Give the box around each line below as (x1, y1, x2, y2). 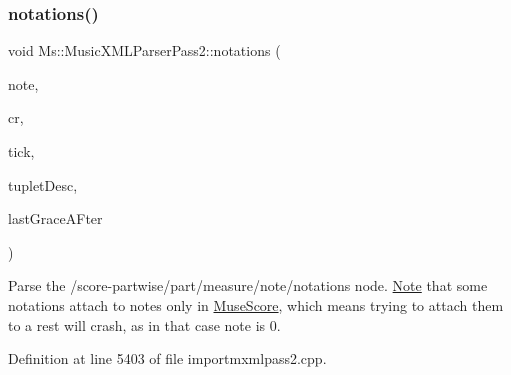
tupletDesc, (8, 174, 78, 195)
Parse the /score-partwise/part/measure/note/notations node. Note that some (8, 275, 488, 296)
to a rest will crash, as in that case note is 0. (8, 314, 281, 335)
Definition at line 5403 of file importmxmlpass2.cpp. (8, 348, 327, 369)
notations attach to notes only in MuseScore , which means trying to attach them (8, 294, 504, 315)
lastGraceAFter (8, 208, 103, 229)
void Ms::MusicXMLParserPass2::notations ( (8, 40, 281, 61)
